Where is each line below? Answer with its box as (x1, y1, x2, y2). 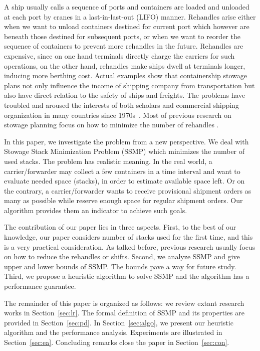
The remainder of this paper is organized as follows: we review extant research (4, 297, 244, 308)
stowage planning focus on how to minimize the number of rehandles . (4, 119, 219, 130)
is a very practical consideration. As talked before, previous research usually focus (4, 241, 255, 252)
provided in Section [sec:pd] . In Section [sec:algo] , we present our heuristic (4, 317, 233, 327)
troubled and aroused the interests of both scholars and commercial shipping (4, 99, 239, 110)
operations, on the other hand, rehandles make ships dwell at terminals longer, (4, 60, 245, 71)
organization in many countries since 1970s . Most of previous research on (4, 109, 231, 120)
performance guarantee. (4, 281, 76, 291)
